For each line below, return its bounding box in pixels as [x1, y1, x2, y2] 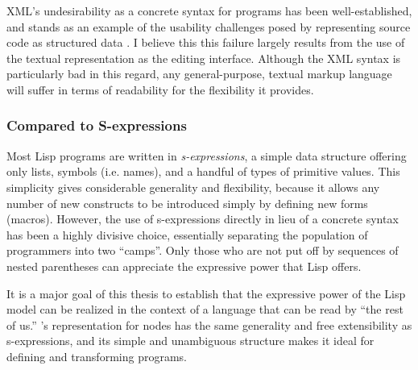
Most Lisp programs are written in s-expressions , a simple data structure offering [6, 147, 407, 164]
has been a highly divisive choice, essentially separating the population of [6, 226, 368, 243]
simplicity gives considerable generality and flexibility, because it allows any [6, 178, 380, 195]
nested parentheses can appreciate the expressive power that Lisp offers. [6, 257, 362, 274]
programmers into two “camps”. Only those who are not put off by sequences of [6, 242, 399, 259]
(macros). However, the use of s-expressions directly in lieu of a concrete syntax [6, 210, 399, 227]
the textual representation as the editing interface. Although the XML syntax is [6, 49, 401, 66]
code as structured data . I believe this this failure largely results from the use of [6, 34, 405, 51]
